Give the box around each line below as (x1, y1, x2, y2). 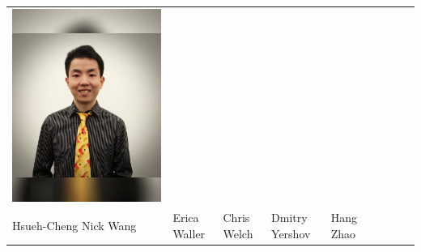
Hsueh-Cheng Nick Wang (12, 216, 137, 233)
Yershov (271, 224, 311, 241)
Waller (172, 224, 206, 241)
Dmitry (271, 209, 308, 225)
